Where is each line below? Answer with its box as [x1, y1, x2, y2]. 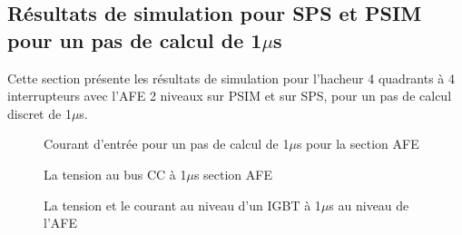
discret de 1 [7, 103, 72, 122]
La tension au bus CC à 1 [44, 164, 187, 183]
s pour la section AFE [296, 134, 419, 153]
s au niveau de [329, 195, 409, 214]
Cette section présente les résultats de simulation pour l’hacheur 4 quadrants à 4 [7, 68, 456, 87]
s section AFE [193, 164, 272, 183]
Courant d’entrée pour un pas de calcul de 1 [44, 134, 290, 153]
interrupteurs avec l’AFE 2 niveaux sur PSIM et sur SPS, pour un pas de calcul [7, 86, 452, 105]
